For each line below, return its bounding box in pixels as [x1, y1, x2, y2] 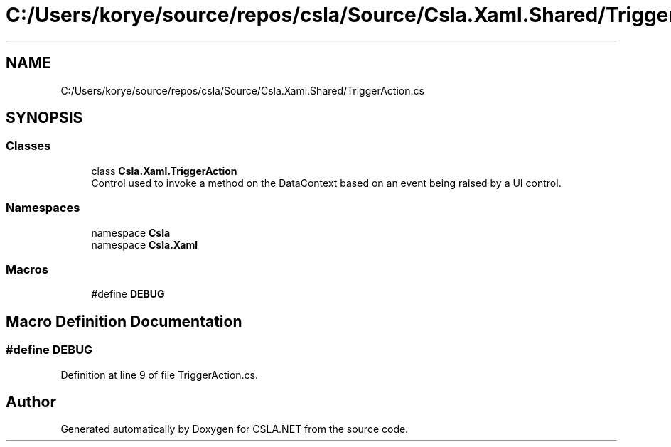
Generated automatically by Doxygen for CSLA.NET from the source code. [60, 423, 409, 436]
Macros [6, 262, 48, 276]
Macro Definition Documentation [6, 312, 242, 330]
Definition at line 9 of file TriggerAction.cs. [60, 368, 259, 381]
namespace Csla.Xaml [91, 238, 198, 251]
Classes [6, 139, 51, 154]
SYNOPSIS [6, 109, 83, 127]
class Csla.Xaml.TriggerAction [91, 164, 237, 177]
